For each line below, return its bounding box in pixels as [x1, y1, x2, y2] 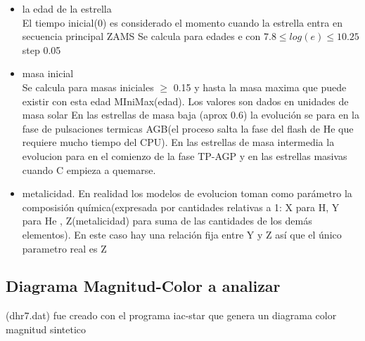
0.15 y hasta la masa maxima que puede [173, 79, 347, 94]
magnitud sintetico [6, 321, 87, 336]
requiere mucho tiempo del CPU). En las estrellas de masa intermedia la [22, 135, 335, 149]
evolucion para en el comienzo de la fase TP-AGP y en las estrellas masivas [22, 148, 347, 163]
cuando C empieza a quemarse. [22, 162, 156, 177]
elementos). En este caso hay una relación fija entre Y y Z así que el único [22, 227, 342, 241]
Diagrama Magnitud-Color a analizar [6, 275, 281, 297]
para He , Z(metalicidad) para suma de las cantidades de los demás [22, 213, 312, 228]
